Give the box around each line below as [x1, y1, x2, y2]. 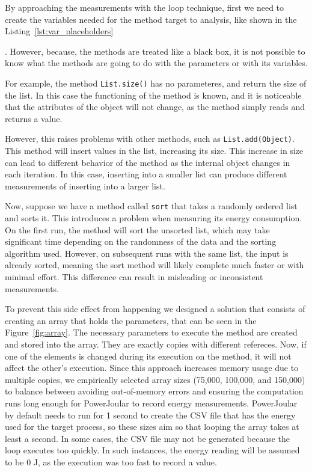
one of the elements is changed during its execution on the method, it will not [5, 349, 292, 362]
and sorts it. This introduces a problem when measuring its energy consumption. [5, 212, 302, 224]
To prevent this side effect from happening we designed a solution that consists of [5, 302, 305, 315]
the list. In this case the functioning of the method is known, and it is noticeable [5, 88, 302, 101]
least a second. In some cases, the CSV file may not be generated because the [5, 432, 290, 444]
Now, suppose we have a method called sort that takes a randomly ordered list [5, 200, 298, 212]
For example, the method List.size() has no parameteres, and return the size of [5, 76, 307, 89]
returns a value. [5, 112, 63, 124]
